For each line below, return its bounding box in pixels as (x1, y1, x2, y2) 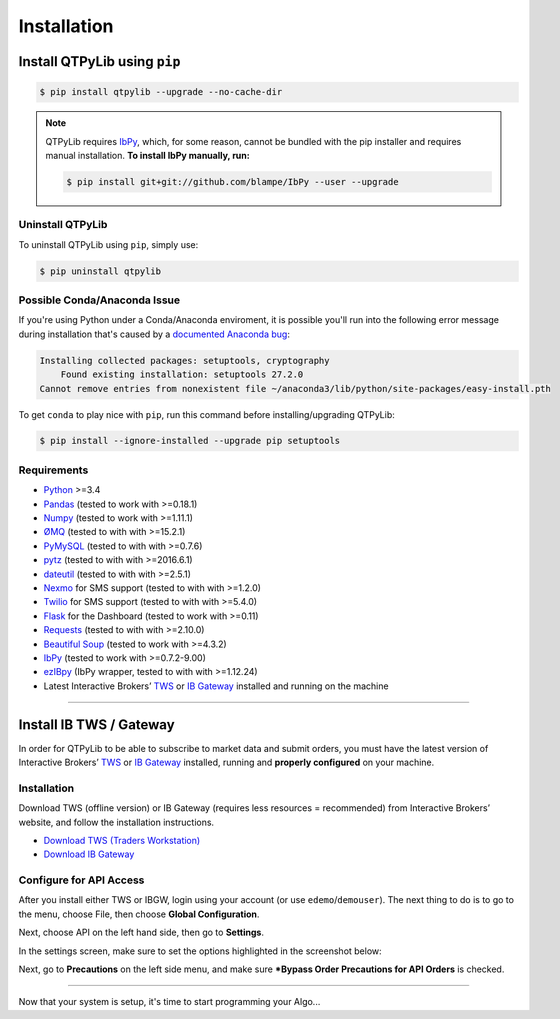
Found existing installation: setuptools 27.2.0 (60, 369, 304, 380)
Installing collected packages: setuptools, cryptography (39, 355, 330, 366)
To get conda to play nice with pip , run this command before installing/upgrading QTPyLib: (18, 408, 395, 420)
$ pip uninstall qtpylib (39, 265, 162, 277)
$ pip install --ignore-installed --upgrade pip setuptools (39, 435, 341, 447)
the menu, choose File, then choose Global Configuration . (18, 908, 260, 920)
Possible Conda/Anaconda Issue (18, 293, 180, 307)
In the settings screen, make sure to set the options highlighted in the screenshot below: (18, 945, 382, 957)
